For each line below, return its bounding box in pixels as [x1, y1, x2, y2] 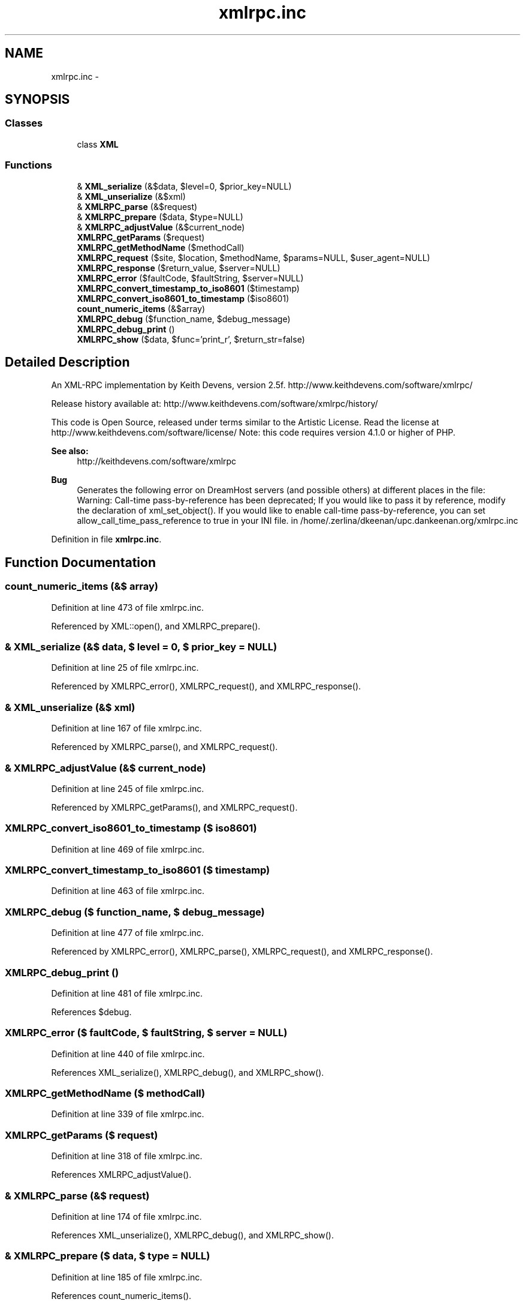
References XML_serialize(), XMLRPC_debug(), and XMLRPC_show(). [51, 1067, 324, 1078]
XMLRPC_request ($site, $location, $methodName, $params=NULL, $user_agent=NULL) [77, 252, 430, 263]
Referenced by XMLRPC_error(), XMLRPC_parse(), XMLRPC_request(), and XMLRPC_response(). [51, 946, 433, 957]
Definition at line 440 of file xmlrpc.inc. [51, 1048, 205, 1059]
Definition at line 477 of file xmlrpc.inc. [51, 928, 204, 938]
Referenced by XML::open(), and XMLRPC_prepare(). [51, 620, 261, 631]
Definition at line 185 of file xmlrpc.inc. [51, 1271, 203, 1282]
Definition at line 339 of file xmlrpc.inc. [51, 1109, 204, 1120]
